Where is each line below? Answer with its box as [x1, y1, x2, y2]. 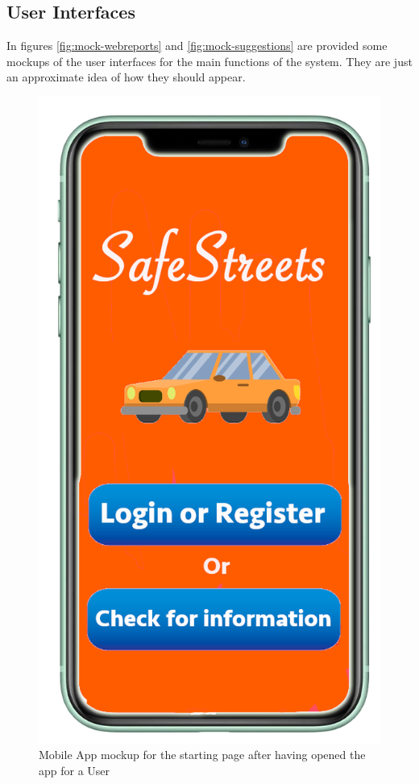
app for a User [39, 761, 110, 778]
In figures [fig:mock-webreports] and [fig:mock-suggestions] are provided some [6, 37, 388, 54]
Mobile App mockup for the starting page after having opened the [39, 746, 366, 763]
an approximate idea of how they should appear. [6, 68, 246, 85]
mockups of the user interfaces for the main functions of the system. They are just [6, 52, 413, 69]
